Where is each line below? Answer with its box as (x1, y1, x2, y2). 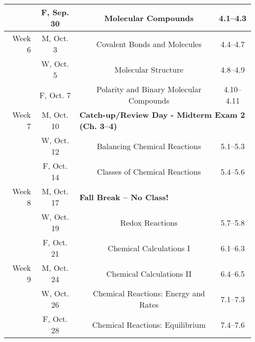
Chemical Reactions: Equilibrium (92, 318, 206, 330)
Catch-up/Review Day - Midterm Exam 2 (79, 109, 245, 120)
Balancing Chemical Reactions (97, 140, 201, 152)
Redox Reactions (120, 216, 178, 228)
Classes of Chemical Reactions (97, 165, 201, 177)
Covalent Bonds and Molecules (96, 38, 202, 50)
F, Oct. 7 (39, 89, 71, 101)
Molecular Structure (114, 63, 183, 75)
